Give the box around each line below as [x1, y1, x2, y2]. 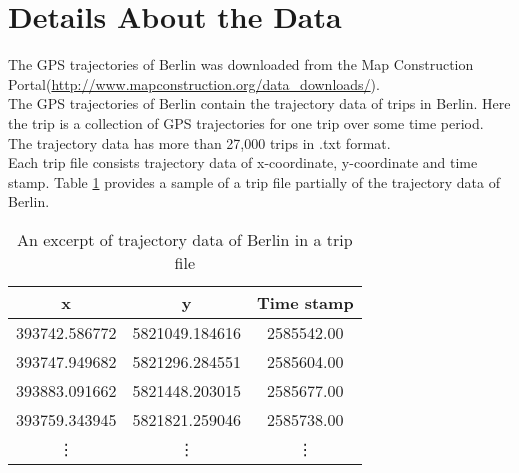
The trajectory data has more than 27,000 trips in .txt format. [8, 132, 391, 153]
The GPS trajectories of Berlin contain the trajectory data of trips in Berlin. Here [8, 93, 511, 114]
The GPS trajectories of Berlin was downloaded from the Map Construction [8, 54, 474, 75]
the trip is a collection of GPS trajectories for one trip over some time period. [8, 112, 484, 133]
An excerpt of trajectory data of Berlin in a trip [17, 227, 353, 251]
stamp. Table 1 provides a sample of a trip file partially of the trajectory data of [8, 171, 501, 192]
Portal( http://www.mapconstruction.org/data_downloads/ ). [8, 73, 380, 94]
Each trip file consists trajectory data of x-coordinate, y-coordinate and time [8, 152, 478, 173]
